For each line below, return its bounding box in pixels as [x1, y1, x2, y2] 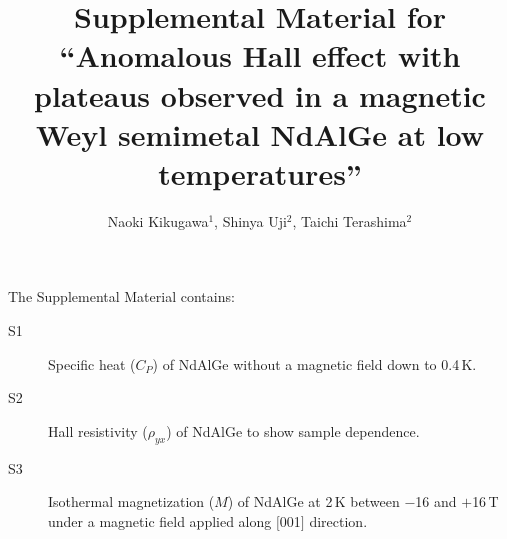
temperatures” [158, 152, 362, 193]
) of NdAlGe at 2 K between [227, 491, 400, 512]
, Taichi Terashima [292, 210, 407, 231]
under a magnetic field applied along [48, 510, 272, 531]
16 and [415, 491, 457, 512]
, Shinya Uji [214, 210, 287, 231]
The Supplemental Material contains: [8, 286, 235, 307]
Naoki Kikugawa [107, 210, 209, 231]
